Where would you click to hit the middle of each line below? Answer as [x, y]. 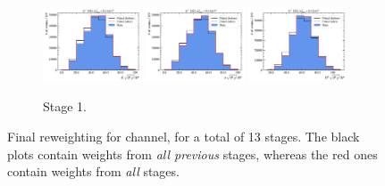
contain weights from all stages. [93, 171]
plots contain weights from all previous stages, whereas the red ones [192, 154]
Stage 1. [65, 106]
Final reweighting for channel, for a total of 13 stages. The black [184, 137]
